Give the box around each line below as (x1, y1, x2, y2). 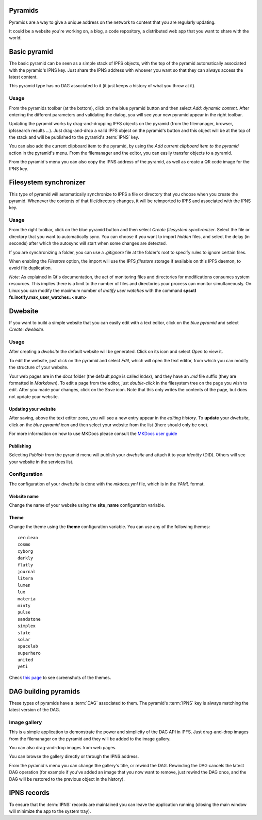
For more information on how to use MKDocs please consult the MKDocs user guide (9, 431, 177, 436)
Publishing (9, 443, 32, 449)
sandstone (17, 616, 41, 622)
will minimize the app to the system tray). (9, 808, 91, 814)
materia (17, 596, 36, 601)
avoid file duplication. (9, 265, 52, 271)
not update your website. (9, 393, 59, 400)
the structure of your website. (9, 364, 68, 370)
